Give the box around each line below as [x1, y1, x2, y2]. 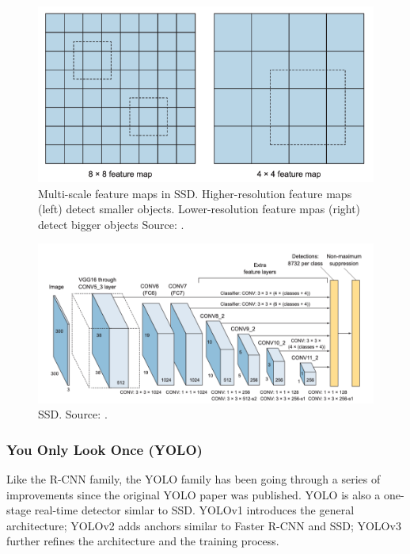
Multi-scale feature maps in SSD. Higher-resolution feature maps [38, 185, 352, 201]
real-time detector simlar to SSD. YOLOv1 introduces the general [34, 502, 355, 518]
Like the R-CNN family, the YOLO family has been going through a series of [6, 471, 381, 487]
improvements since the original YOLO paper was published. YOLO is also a [6, 486, 381, 502]
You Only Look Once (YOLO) [6, 439, 203, 459]
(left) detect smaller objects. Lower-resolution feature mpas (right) [38, 201, 361, 217]
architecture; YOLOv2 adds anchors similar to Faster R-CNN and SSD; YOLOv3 [6, 517, 401, 533]
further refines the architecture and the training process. [6, 533, 279, 549]
